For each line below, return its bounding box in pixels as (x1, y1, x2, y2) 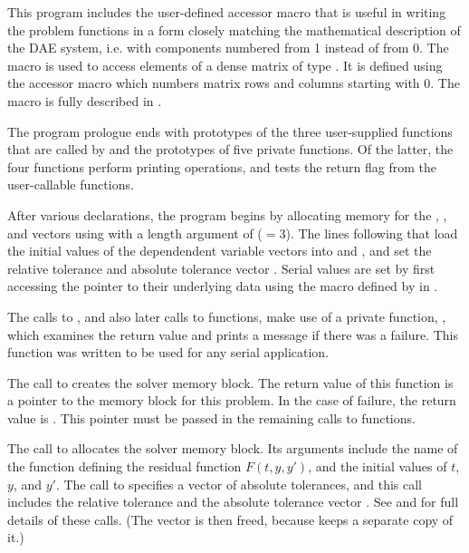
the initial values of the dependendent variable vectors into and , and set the (7, 241, 432, 260)
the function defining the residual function (7, 457, 242, 476)
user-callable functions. (7, 175, 134, 194)
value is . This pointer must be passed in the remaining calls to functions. (7, 408, 416, 427)
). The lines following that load (285, 223, 458, 242)
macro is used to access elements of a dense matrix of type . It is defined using (7, 55, 443, 74)
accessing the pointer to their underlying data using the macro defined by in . (7, 276, 438, 296)
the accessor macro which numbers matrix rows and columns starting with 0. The (7, 73, 460, 92)
